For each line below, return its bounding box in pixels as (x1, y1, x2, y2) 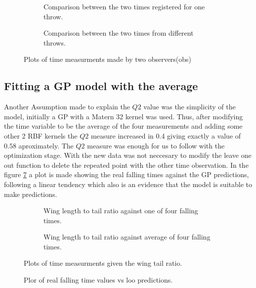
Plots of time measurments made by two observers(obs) (24, 54, 192, 64)
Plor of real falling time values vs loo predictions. (24, 275, 173, 285)
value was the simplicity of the (143, 101, 236, 112)
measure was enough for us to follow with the (87, 140, 225, 150)
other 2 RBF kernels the (4, 130, 78, 141)
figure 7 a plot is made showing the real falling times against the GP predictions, (4, 169, 249, 180)
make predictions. (4, 189, 57, 199)
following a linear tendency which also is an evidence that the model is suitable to (4, 179, 252, 189)
